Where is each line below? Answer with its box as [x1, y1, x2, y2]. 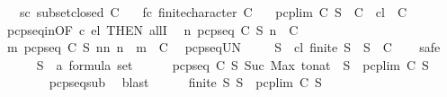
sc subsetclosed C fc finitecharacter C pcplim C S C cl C [19, 3, 407, 21]
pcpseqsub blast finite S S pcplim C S [49, 73, 322, 92]
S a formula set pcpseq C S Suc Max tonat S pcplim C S [36, 55, 429, 74]
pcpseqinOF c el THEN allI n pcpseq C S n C [6, 20, 299, 39]
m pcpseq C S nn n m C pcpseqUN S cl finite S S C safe [6, 38, 441, 57]
